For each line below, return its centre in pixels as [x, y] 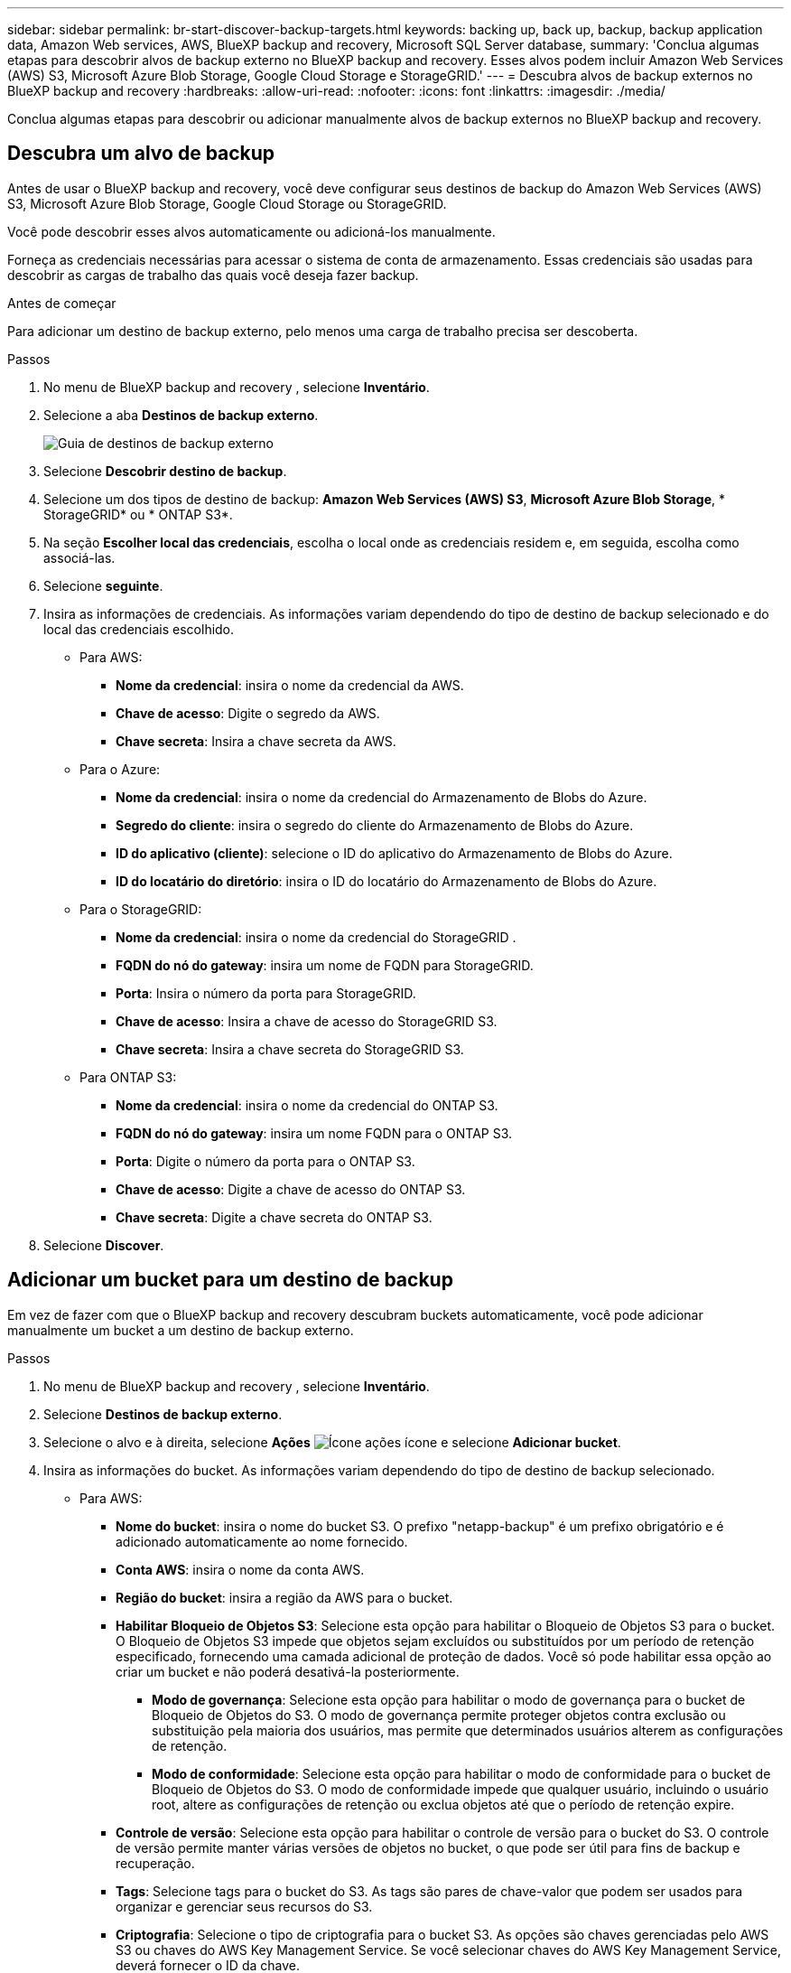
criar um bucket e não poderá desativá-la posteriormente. [288, 1671]
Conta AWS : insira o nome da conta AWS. [240, 1569]
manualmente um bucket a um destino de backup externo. [181, 1330]
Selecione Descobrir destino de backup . [165, 471]
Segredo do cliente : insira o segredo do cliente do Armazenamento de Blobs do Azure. [375, 825]
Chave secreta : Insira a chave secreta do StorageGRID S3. [290, 1049]
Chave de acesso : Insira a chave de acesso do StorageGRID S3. [307, 1021]
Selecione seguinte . [103, 585]
